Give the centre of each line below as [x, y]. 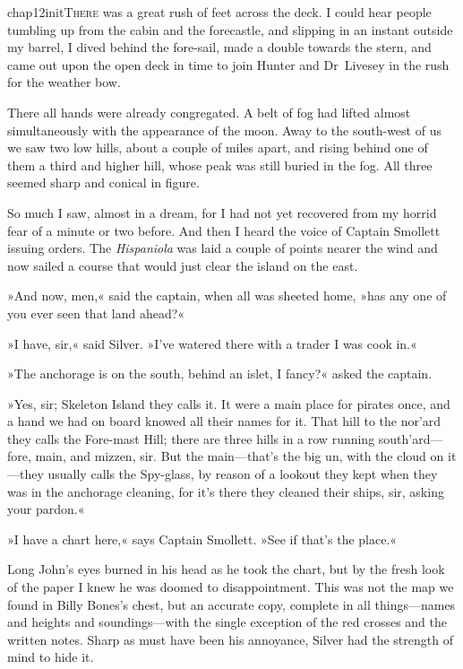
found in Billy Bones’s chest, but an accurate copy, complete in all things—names [231, 604]
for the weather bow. [64, 82]
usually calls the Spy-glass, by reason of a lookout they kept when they [243, 474]
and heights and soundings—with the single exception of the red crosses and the [227, 622]
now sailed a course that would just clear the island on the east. [183, 265]
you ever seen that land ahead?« [96, 313]
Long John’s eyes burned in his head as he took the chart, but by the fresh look [226, 569]
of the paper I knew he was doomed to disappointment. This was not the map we [231, 587]
